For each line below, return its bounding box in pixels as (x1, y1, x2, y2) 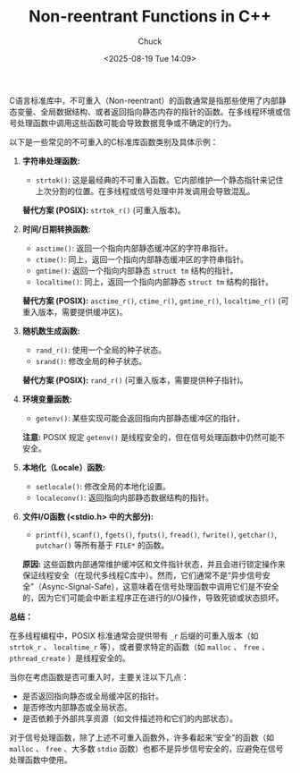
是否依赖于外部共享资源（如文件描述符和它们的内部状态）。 (21, 713, 238, 724)
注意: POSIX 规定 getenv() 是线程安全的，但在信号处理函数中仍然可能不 (21, 431, 286, 442)
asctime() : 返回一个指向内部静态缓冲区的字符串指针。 (35, 242, 234, 253)
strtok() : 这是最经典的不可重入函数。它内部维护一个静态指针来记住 (35, 174, 284, 185)
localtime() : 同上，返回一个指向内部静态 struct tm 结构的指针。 (35, 276, 274, 287)
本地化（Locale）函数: (21, 462, 105, 472)
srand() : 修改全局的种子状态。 (35, 355, 147, 366)
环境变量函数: (21, 394, 73, 404)
